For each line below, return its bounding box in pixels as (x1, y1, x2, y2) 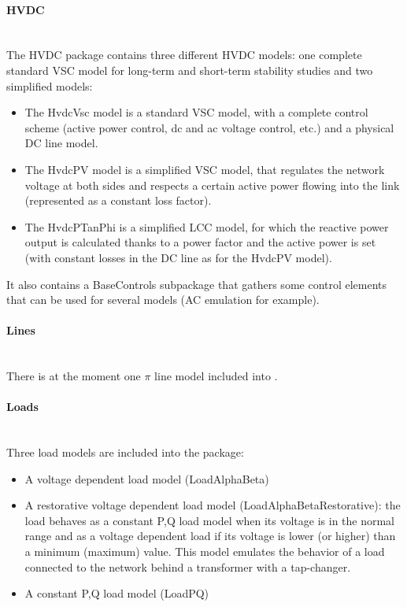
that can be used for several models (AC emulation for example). (6, 291, 320, 308)
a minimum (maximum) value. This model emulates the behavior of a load (24, 543, 385, 560)
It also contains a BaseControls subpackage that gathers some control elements (6, 276, 387, 292)
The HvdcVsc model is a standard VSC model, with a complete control (24, 104, 368, 120)
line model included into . (154, 368, 278, 384)
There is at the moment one (6, 368, 141, 384)
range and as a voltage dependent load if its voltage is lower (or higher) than (24, 527, 396, 544)
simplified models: (6, 77, 93, 94)
